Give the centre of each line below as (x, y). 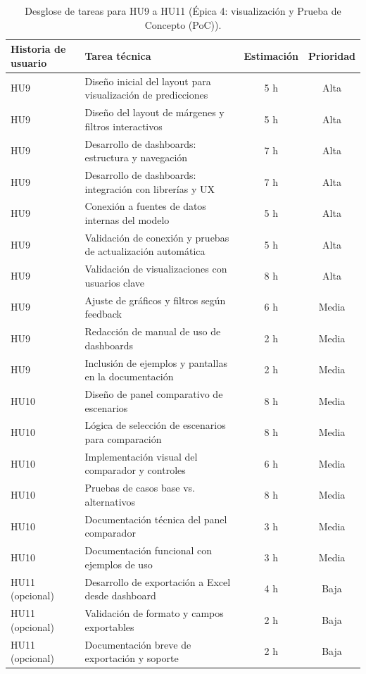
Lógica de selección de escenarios (155, 425)
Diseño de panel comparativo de (154, 394)
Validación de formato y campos (154, 613)
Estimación (271, 55)
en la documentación (129, 376)
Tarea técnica (118, 55)
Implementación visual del (141, 456)
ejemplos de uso (119, 564)
